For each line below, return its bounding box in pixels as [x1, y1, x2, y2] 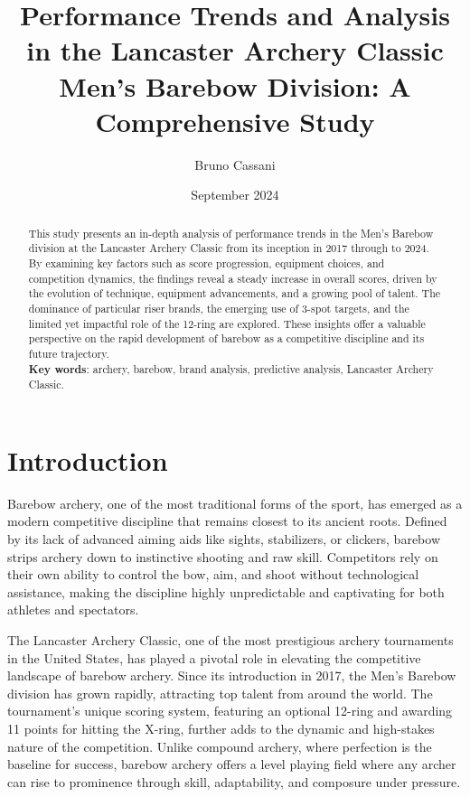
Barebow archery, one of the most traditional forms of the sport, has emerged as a [7, 493, 463, 512]
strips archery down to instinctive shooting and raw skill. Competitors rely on [7, 547, 438, 566]
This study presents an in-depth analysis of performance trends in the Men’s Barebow [28, 225, 434, 240]
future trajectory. [28, 345, 109, 361]
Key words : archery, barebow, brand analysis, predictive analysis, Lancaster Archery [28, 361, 434, 377]
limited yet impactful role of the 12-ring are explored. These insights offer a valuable [28, 315, 426, 331]
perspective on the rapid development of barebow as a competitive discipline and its [28, 331, 425, 346]
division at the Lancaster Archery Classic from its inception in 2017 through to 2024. [28, 240, 429, 256]
